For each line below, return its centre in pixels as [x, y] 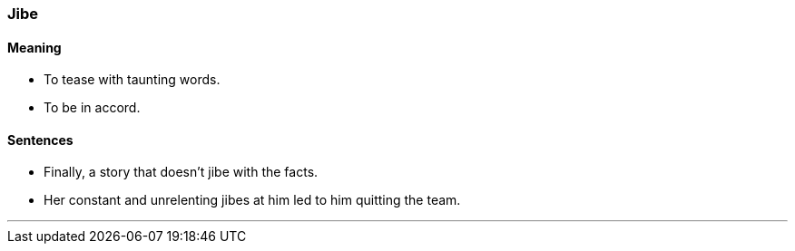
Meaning [34, 47]
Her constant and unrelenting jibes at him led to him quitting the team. [252, 200]
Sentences [40, 140]
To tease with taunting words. [132, 80]
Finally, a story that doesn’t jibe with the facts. [181, 172]
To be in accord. [92, 108]
